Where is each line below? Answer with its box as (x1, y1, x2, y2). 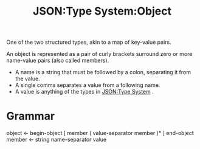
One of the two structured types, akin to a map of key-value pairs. (6, 38, 171, 46)
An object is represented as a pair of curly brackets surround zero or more (6, 50, 193, 58)
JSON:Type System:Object (32, 4, 172, 18)
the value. (15, 75, 41, 83)
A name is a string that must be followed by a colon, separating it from (15, 69, 191, 76)
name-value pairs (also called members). (6, 57, 109, 64)
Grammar (6, 109, 55, 123)
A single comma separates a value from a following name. (15, 81, 160, 89)
